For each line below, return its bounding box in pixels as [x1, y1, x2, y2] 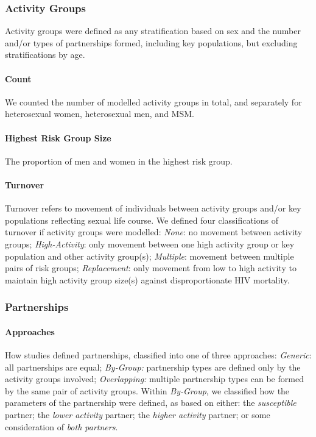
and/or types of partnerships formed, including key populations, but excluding [5, 36, 298, 49]
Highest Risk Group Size [5, 131, 111, 144]
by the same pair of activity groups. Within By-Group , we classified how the [5, 384, 290, 397]
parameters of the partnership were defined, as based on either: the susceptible [5, 396, 297, 409]
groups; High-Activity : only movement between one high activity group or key [5, 237, 295, 250]
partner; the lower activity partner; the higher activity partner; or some [5, 408, 270, 421]
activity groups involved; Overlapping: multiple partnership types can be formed [5, 372, 304, 385]
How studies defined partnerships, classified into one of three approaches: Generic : [5, 348, 312, 361]
